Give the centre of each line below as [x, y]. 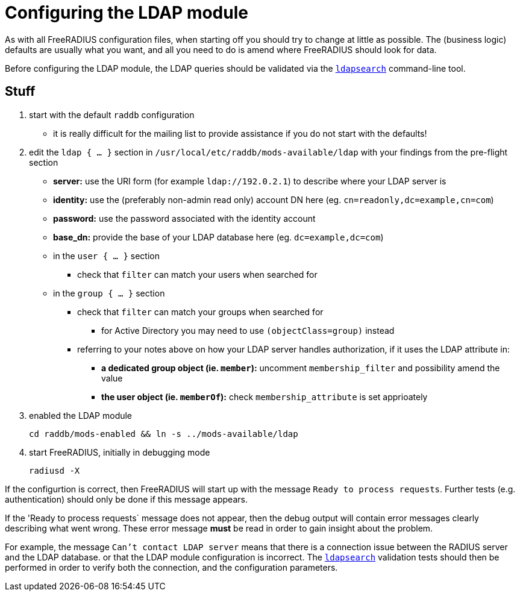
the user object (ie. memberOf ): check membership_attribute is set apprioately [265, 397]
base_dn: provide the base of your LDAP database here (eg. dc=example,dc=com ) [218, 237]
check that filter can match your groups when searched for [200, 312]
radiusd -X [55, 470]
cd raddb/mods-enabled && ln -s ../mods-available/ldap [164, 434]
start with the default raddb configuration [112, 114]
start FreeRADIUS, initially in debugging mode [120, 452]
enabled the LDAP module [81, 415]
